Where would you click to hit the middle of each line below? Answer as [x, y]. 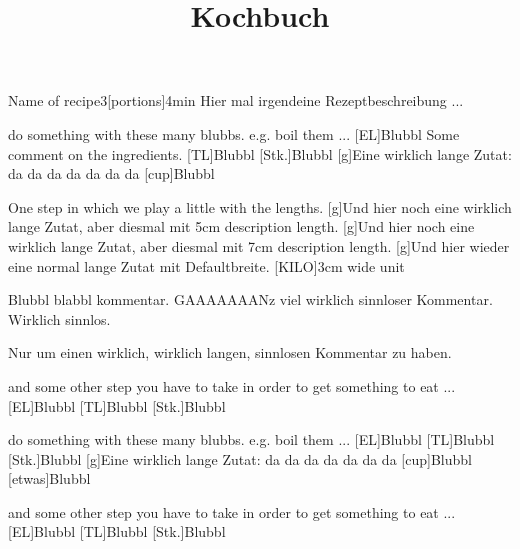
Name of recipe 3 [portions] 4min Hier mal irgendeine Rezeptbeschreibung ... [236, 100]
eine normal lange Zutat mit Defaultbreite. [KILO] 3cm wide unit [206, 265]
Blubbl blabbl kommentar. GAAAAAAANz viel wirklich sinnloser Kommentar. [250, 299]
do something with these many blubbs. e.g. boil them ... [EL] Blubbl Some [234, 133]
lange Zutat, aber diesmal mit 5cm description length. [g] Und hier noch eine [241, 226]
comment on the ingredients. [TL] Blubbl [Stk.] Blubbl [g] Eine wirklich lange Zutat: [260, 153]
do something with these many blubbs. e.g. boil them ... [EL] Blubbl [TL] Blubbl [251, 439]
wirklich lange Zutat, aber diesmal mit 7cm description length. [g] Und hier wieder [259, 245]
